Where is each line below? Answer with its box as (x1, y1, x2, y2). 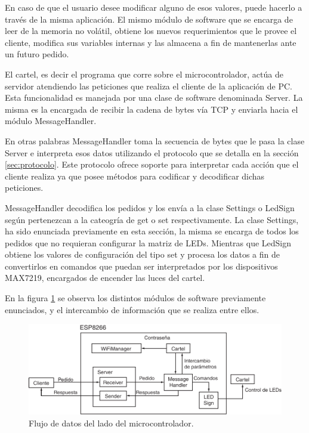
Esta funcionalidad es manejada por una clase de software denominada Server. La (5, 91, 303, 104)
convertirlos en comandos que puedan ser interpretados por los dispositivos (5, 259, 278, 272)
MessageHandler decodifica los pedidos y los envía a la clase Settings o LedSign (5, 201, 295, 214)
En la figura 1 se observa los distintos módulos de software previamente (5, 292, 266, 304)
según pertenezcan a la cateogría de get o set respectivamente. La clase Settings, (5, 213, 299, 225)
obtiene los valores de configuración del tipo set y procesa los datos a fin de (5, 248, 280, 261)
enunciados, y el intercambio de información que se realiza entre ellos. (5, 303, 259, 316)
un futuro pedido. (5, 48, 69, 60)
